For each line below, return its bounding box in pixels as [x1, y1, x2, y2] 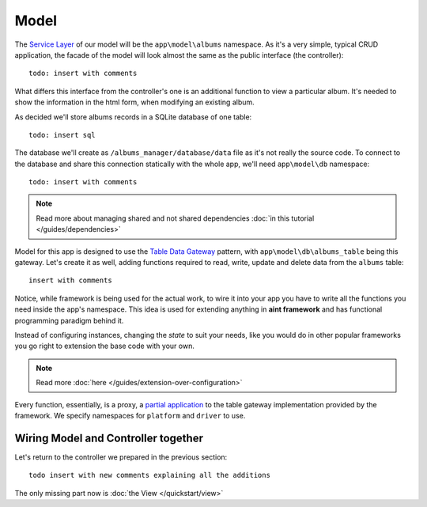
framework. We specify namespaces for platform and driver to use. [14, 411, 246, 420]
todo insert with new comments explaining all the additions [28, 471, 270, 480]
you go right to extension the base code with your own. [14, 341, 195, 351]
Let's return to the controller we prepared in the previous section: [14, 452, 228, 462]
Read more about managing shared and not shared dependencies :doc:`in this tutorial [36, 214, 315, 223]
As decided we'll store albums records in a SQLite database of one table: [14, 112, 252, 122]
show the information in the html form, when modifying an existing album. [14, 97, 255, 107]
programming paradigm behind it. [14, 316, 124, 325]
